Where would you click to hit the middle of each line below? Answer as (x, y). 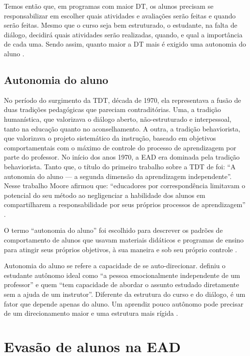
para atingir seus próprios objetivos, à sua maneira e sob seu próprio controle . (121, 249)
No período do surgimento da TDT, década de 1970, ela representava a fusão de (123, 100)
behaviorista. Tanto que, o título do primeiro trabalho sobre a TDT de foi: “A (120, 166)
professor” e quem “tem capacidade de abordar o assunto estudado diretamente (122, 284)
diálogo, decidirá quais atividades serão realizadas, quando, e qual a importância (123, 34)
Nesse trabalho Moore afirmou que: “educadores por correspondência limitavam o (125, 186)
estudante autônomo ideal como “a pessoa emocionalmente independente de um (122, 275)
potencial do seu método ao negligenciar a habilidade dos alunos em (105, 195)
